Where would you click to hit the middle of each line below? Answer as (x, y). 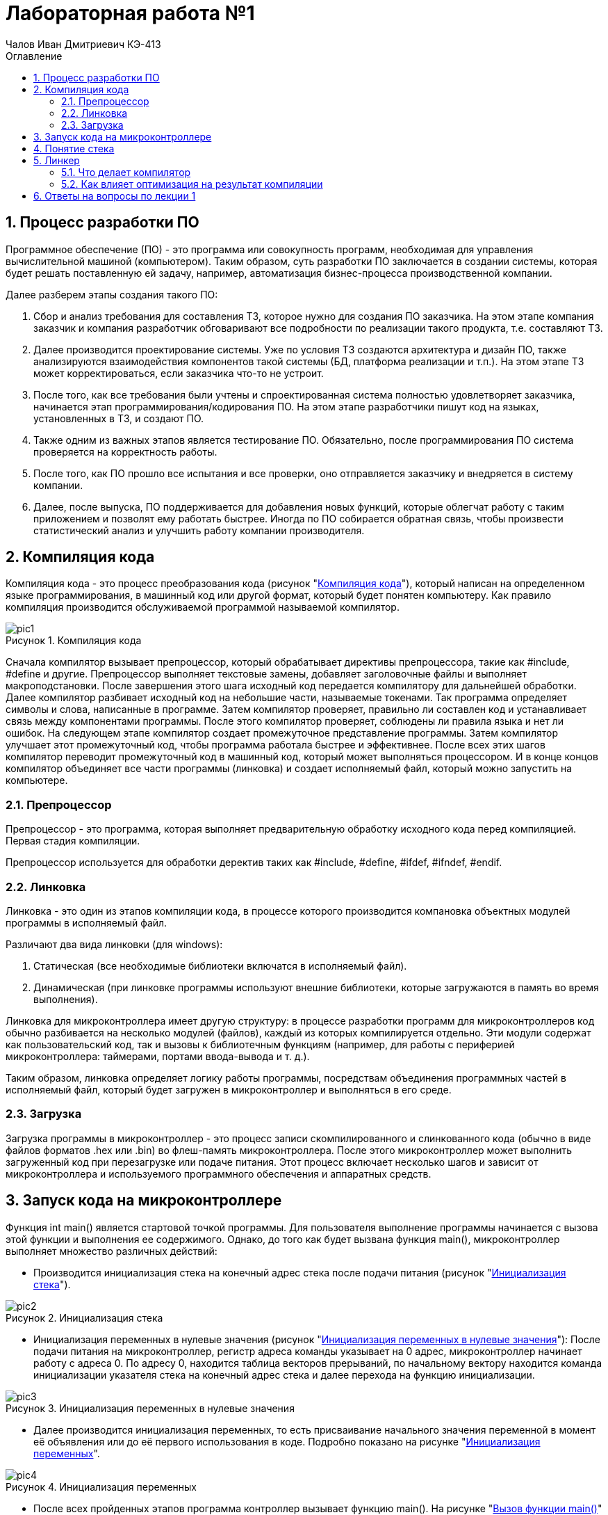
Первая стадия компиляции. (73, 841)
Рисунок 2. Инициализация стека (84, 1317)
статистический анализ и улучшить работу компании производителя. (199, 530)
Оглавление (34, 56)
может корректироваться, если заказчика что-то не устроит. (179, 373)
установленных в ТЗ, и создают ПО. (119, 418)
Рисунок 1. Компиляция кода (74, 641)
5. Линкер (57, 160)
